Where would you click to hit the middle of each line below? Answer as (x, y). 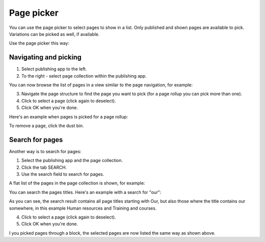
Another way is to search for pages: (45, 151)
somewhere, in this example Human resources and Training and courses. (83, 208)
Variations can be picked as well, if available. (54, 34)
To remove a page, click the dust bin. (47, 126)
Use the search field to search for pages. (63, 174)
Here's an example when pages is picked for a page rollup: (68, 117)
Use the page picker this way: (39, 43)
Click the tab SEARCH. (44, 167)
